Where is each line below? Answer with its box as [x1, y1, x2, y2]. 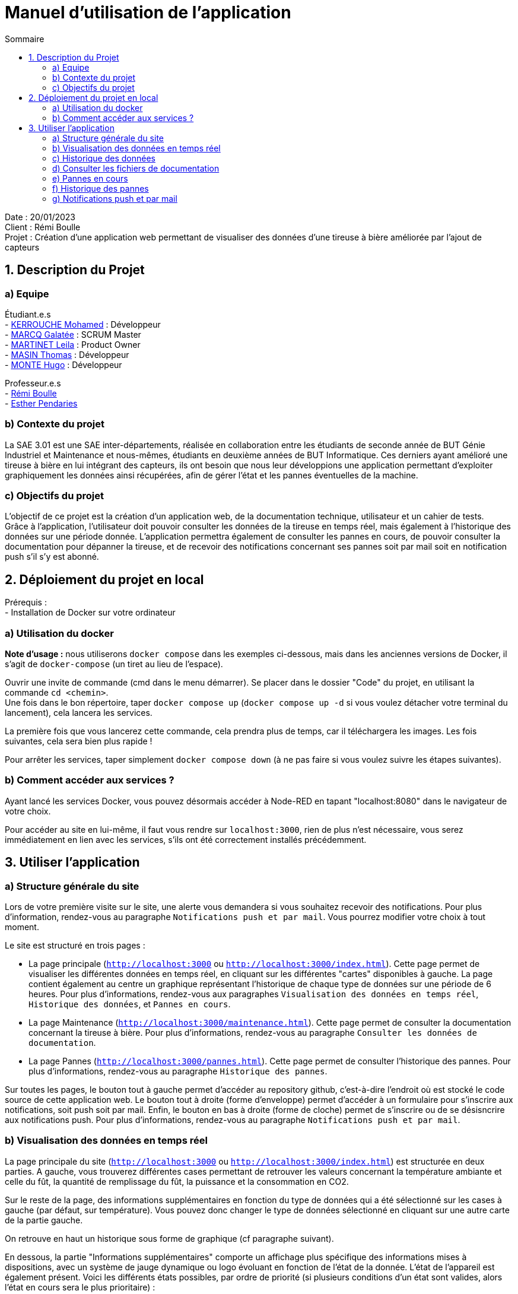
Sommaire [5, 33, 45, 44]
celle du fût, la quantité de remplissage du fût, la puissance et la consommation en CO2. [5, 1176, 349, 1187]
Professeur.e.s [5, 378, 61, 388]
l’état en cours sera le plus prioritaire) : [5, 1282, 155, 1292]
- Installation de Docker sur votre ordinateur [5, 607, 176, 618]
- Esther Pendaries [5, 398, 78, 408]
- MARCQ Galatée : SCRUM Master [5, 329, 141, 340]
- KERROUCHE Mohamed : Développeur [5, 319, 161, 329]
